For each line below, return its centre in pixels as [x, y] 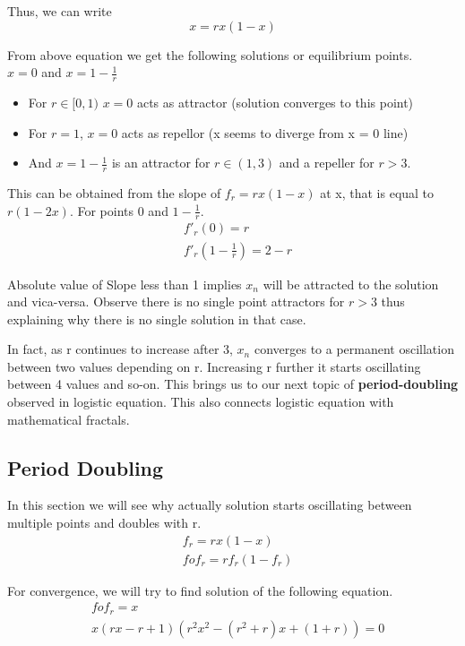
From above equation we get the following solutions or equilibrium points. [210, 54]
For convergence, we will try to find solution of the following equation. [200, 590]
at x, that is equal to [377, 193]
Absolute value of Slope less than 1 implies [125, 284]
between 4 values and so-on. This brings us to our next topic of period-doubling [233, 384]
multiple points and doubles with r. [104, 523]
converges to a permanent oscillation [354, 349]
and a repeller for [327, 163]
